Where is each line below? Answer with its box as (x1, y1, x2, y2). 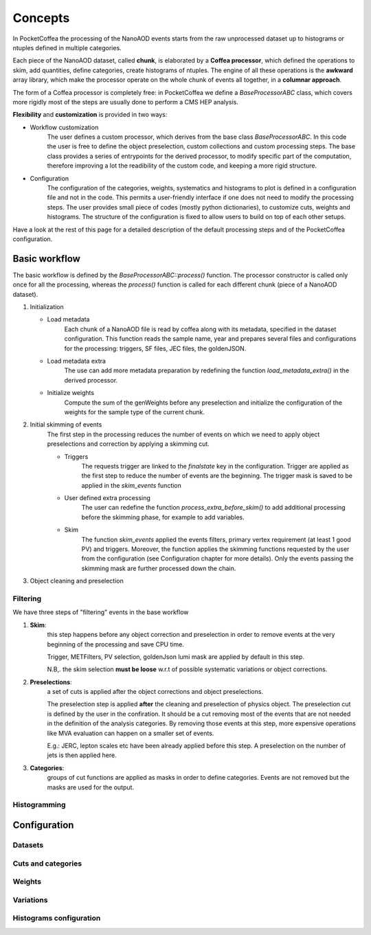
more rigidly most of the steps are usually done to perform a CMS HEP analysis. (12, 98, 238, 106)
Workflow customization (30, 123, 99, 131)
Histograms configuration (12, 914, 101, 923)
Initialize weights (47, 389, 95, 397)
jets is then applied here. (47, 751, 117, 759)
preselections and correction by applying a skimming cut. (47, 440, 210, 448)
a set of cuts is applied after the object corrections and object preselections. (47, 688, 264, 696)
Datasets (12, 840, 44, 850)
